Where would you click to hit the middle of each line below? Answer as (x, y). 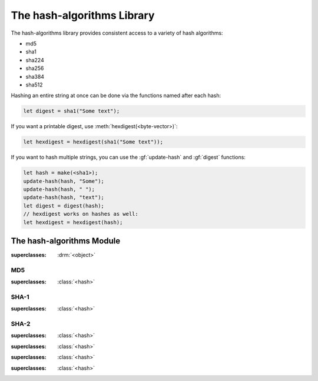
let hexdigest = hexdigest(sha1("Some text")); (93, 142)
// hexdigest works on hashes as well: (81, 214)
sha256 (35, 68)
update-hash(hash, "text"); (64, 198)
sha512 (34, 85)
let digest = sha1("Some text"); (72, 111)
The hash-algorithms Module (66, 241)
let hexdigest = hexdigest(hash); (73, 222)
